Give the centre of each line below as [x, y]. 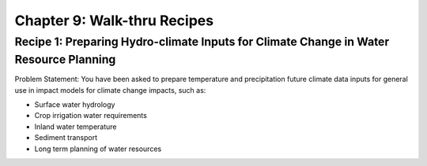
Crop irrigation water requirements [91, 116]
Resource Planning [65, 59]
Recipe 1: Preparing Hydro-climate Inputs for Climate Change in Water [202, 42]
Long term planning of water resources [98, 149]
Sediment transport [66, 138]
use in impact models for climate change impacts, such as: [110, 90]
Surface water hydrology [75, 105]
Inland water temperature [76, 127]
